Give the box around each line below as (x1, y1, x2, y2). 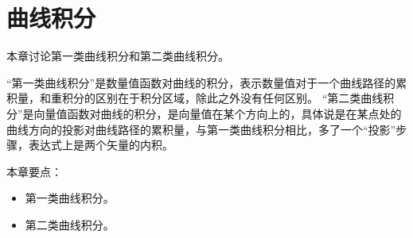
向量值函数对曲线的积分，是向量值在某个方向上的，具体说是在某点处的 (33, 105, 402, 121)
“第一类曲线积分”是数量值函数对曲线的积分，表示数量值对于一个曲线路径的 (6, 74, 396, 90)
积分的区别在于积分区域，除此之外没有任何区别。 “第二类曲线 (61, 90, 384, 106)
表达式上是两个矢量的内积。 (28, 136, 173, 153)
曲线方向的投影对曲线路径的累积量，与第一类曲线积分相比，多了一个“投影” (6, 121, 396, 137)
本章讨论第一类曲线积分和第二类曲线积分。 (6, 48, 229, 64)
